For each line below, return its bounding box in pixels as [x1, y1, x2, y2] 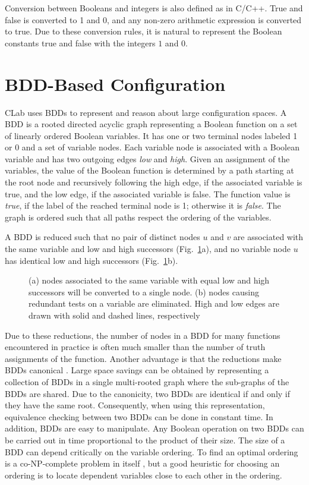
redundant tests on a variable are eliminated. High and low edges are [29, 297, 279, 310]
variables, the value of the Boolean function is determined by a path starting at [5, 164, 294, 177]
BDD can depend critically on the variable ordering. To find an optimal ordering [5, 445, 298, 458]
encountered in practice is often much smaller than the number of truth [5, 341, 266, 353]
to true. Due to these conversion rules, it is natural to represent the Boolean [5, 25, 282, 37]
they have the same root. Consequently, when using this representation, [5, 399, 265, 411]
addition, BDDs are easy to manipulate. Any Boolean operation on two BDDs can [5, 422, 304, 434]
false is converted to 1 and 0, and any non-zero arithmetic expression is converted [5, 13, 302, 26]
